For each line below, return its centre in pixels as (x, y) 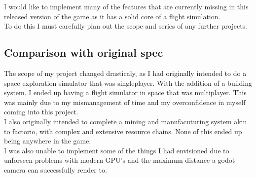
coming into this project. (41, 112)
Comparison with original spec (84, 53)
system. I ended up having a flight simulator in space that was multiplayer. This (125, 92)
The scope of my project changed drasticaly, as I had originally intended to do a (125, 73)
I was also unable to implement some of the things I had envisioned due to (117, 150)
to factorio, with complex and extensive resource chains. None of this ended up (123, 131)
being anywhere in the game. (48, 141)
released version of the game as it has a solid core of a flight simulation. (112, 16)
